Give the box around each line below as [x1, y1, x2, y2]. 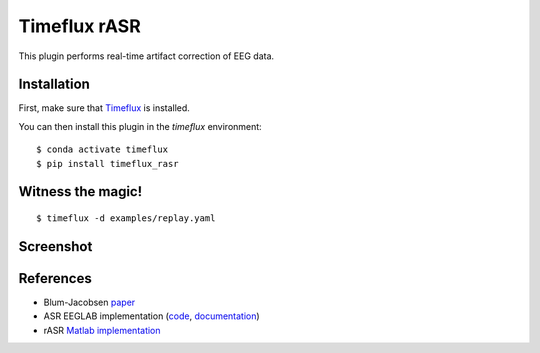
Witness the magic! [18, 183, 143, 200]
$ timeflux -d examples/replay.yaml [36, 213, 216, 224]
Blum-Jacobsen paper [43, 296, 136, 308]
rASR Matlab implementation [43, 324, 161, 336]
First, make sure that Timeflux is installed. [18, 102, 190, 114]
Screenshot [18, 238, 93, 255]
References [18, 270, 92, 287]
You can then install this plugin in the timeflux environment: [18, 120, 262, 132]
